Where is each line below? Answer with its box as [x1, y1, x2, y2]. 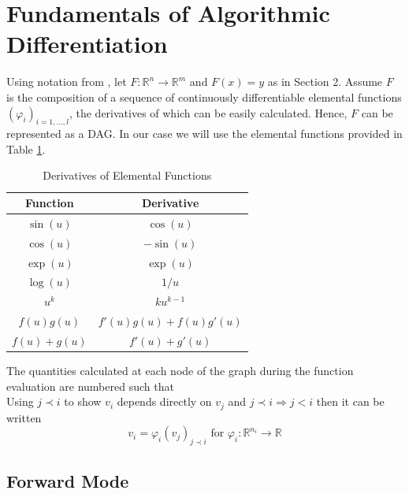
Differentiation [6, 28, 168, 60]
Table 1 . [6, 140, 46, 157]
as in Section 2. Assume [267, 73, 383, 90]
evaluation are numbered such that [6, 377, 174, 394]
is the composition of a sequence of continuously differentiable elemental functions [6, 88, 402, 105]
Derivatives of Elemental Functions [43, 167, 212, 184]
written [6, 409, 42, 425]
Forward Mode [6, 468, 129, 492]
